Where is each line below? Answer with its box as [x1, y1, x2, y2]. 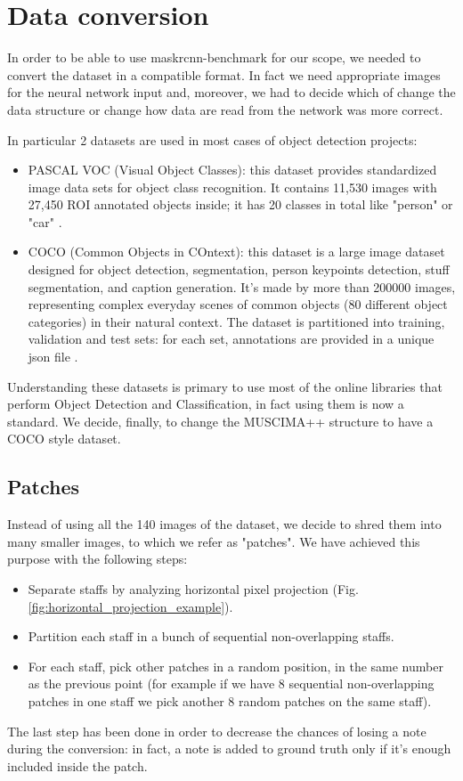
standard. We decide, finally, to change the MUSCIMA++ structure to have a [7, 411, 434, 430]
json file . [28, 347, 78, 366]
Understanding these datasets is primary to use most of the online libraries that [7, 377, 443, 395]
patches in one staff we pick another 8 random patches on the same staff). [28, 691, 432, 710]
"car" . [28, 212, 62, 231]
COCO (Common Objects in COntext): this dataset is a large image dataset [28, 242, 445, 261]
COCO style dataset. [7, 429, 121, 448]
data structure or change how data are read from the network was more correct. [7, 100, 443, 118]
